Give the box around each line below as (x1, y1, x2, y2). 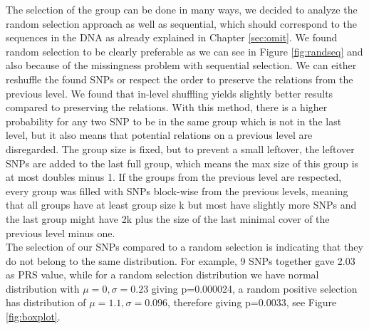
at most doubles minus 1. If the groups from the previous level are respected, (6, 169, 342, 184)
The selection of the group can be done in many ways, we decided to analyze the (6, 2, 358, 16)
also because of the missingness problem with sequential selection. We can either (6, 58, 357, 73)
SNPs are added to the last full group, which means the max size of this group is (6, 155, 359, 170)
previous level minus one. (6, 225, 115, 240)
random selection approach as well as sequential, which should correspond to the (6, 16, 357, 31)
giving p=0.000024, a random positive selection (151, 281, 358, 296)
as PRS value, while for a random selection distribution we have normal (6, 267, 319, 282)
